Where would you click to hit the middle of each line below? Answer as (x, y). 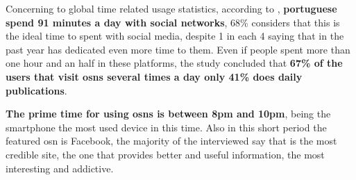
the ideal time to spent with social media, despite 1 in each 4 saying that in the (175, 36)
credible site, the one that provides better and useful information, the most (165, 154)
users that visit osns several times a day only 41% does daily (154, 76)
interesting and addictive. (60, 168)
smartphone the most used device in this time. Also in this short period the (166, 127)
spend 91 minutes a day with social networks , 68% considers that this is (173, 22)
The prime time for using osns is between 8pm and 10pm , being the (168, 114)
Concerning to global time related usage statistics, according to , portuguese (171, 8)
